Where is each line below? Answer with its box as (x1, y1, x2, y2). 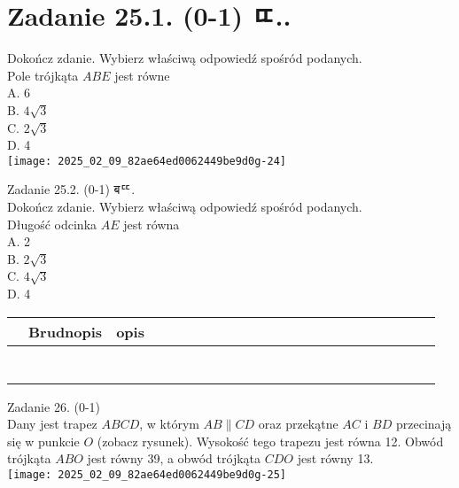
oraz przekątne (258, 414, 338, 433)
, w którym (139, 414, 199, 433)
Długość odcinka (7, 214, 97, 233)
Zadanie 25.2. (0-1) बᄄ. (7, 180, 136, 198)
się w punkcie (7, 431, 80, 450)
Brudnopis (28, 321, 103, 342)
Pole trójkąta (7, 66, 79, 84)
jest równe (114, 66, 170, 84)
